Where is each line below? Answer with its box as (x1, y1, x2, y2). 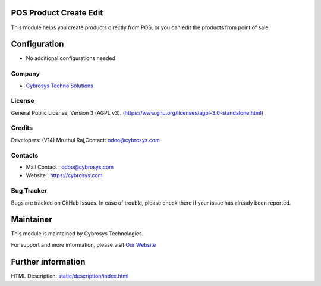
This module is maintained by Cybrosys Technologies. (11, 230, 144, 237)
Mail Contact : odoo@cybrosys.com (26, 164, 114, 171)
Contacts (11, 151, 39, 159)
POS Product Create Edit (11, 8, 103, 18)
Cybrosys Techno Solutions (26, 82, 93, 89)
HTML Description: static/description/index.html (11, 272, 129, 279)
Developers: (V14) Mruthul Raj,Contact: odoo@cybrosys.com (11, 136, 160, 143)
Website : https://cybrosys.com (26, 172, 103, 179)
